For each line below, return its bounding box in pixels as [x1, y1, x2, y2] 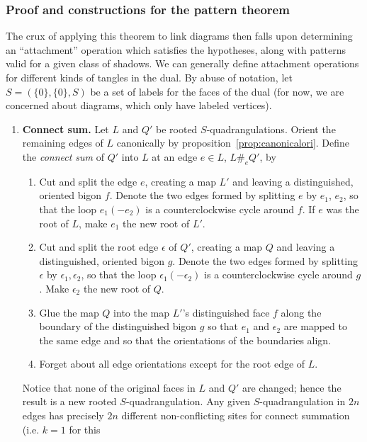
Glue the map [39, 305, 99, 319]
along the [281, 305, 322, 319]
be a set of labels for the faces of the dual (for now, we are [90, 84, 344, 98]
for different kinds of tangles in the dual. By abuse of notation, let [6, 70, 293, 84]
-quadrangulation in [259, 394, 346, 409]
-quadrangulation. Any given [125, 394, 250, 409]
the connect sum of [22, 149, 104, 164]
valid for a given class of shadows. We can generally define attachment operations [6, 56, 359, 71]
